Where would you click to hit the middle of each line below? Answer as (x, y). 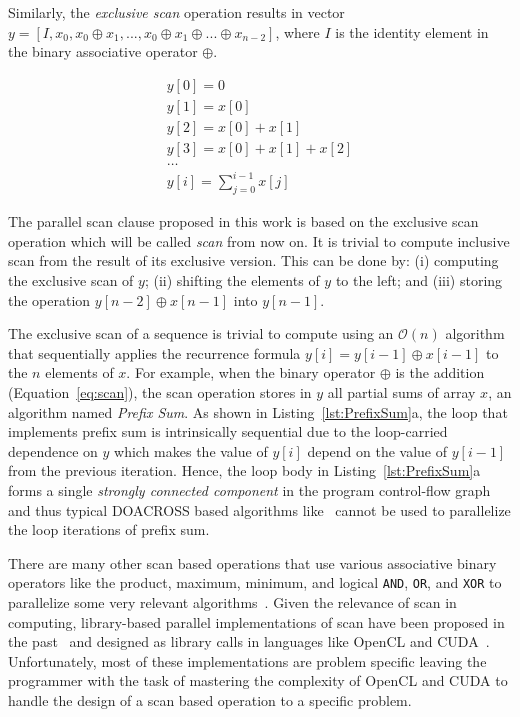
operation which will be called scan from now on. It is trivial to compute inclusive (259, 240)
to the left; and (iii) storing (419, 280)
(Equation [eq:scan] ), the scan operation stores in (160, 392)
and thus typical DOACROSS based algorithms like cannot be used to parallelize (259, 509)
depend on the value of (377, 450)
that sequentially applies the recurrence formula (154, 352)
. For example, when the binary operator (251, 372)
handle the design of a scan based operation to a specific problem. (210, 699)
